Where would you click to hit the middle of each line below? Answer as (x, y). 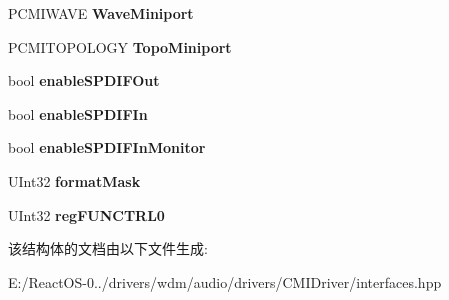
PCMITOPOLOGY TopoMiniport (120, 46)
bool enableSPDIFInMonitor (107, 147)
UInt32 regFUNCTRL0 (86, 214)
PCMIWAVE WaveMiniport (101, 13)
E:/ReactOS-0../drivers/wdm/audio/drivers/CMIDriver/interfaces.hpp (225, 281)
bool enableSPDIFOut (84, 80)
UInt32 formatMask (74, 180)
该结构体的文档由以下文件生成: (108, 248)
